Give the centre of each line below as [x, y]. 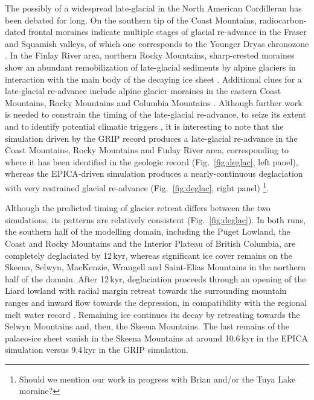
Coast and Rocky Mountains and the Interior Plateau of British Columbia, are [150, 243]
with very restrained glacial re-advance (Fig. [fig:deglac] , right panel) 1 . [137, 186]
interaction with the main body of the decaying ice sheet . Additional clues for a [153, 79]
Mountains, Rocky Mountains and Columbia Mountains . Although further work [154, 102]
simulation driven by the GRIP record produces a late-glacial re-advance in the [151, 138]
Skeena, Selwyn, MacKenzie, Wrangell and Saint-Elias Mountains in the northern [155, 267]
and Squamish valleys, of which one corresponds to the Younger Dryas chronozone [157, 43]
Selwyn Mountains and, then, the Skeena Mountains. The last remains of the [147, 326]
